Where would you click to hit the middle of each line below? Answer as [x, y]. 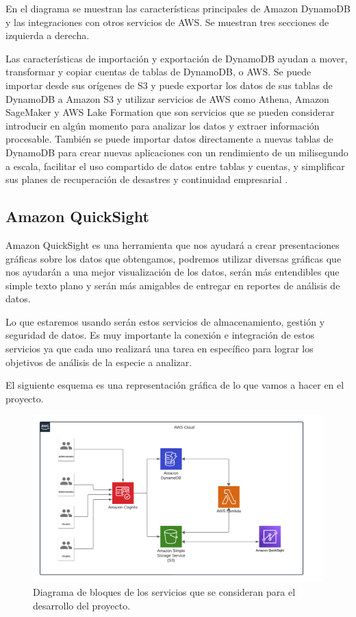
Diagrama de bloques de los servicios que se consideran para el [164, 591]
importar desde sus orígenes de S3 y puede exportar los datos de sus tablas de [169, 85]
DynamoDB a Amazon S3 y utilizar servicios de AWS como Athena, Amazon [167, 98]
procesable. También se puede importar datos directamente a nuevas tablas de [169, 139]
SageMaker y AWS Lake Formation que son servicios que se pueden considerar [170, 112]
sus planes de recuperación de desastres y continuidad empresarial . [147, 179]
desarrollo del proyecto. [82, 605]
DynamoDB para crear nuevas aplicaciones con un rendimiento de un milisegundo [177, 152]
